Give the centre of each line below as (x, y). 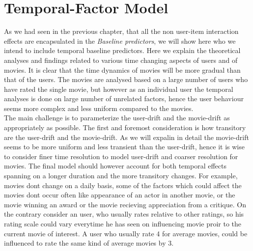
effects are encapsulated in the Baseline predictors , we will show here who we (120, 41)
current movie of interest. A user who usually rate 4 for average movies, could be (126, 233)
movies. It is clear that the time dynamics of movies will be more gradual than (122, 70)
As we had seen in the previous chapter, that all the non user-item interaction (121, 31)
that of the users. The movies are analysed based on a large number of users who (126, 79)
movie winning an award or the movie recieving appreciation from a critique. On (125, 204)
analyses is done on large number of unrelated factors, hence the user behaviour (124, 98)
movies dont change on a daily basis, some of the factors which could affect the (123, 185)
